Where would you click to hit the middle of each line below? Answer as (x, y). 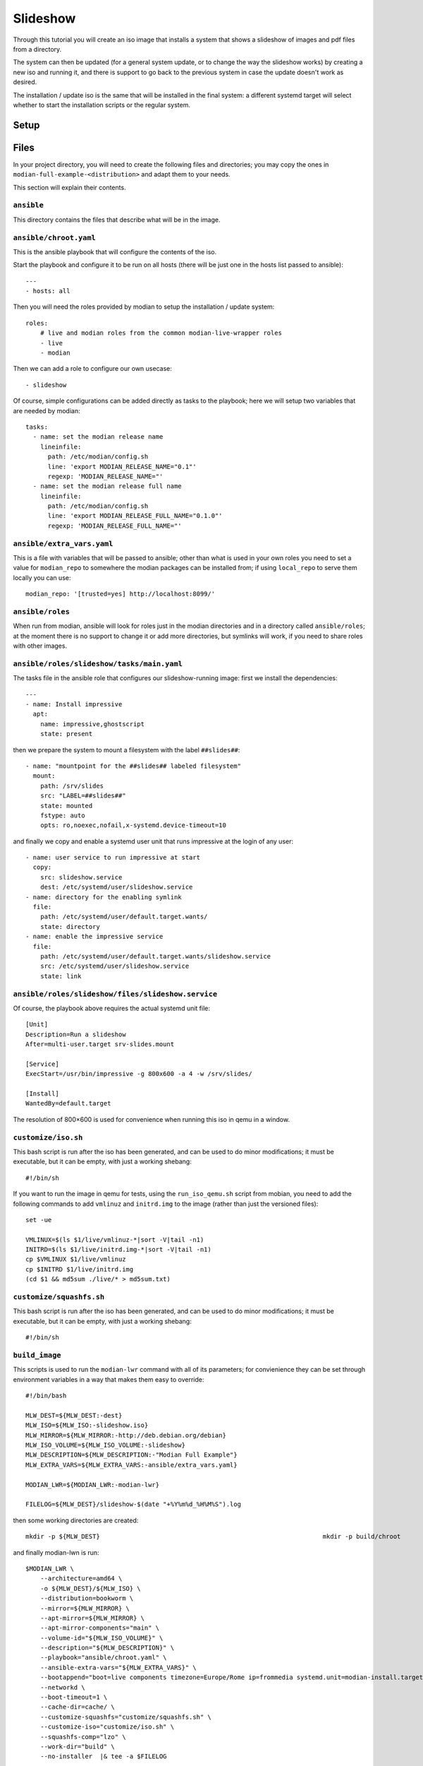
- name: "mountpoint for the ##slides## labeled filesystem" (133, 766)
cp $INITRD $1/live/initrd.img (80, 1269)
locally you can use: (42, 577)
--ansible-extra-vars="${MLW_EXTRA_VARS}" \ (118, 1667)
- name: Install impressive (74, 704)
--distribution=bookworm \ (87, 1599)
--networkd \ (62, 1687)
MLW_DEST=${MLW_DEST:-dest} (74, 1415)
